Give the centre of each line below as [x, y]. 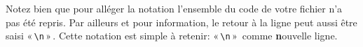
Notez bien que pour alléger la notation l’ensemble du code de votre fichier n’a [174, 8]
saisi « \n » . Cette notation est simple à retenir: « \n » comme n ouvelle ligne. [172, 36]
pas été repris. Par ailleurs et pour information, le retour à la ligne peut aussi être [181, 22]
